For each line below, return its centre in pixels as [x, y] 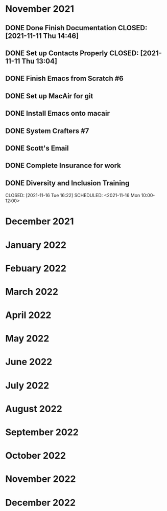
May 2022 [27, 339]
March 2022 [32, 292]
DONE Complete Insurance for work [63, 166]
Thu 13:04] [40, 61]
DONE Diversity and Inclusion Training [67, 183]
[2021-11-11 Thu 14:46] [42, 36]
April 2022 [28, 315]
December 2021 [40, 221]
